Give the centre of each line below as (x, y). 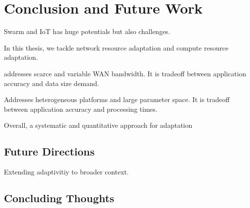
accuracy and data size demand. (52, 83)
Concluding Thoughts (59, 198)
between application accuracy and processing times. (81, 109)
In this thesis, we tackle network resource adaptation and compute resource (116, 47)
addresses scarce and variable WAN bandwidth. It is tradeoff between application (125, 73)
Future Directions (49, 151)
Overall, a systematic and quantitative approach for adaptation (98, 125)
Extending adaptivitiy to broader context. (66, 172)
